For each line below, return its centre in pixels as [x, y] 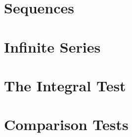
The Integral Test [65, 85]
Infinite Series [52, 46]
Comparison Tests [66, 124]
